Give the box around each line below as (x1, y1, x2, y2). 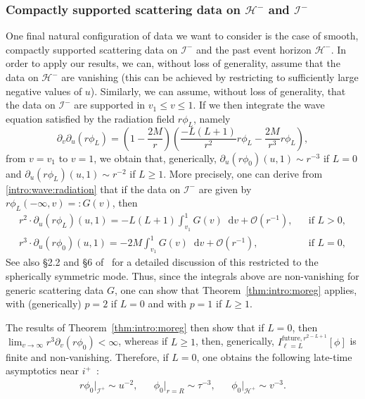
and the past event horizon (196, 42, 312, 56)
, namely (193, 111, 231, 125)
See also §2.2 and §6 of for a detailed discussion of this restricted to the (6, 254, 319, 269)
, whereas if (118, 333, 168, 348)
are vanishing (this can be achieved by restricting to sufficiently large (61, 70, 359, 84)
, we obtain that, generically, (94, 150, 217, 165)
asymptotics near (6, 363, 79, 378)
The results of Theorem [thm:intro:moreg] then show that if (6, 319, 264, 334)
